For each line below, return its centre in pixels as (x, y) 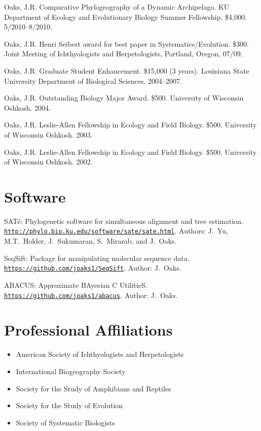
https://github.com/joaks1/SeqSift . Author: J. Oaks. (93, 268)
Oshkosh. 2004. (27, 107)
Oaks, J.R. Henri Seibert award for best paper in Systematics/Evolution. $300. (126, 43)
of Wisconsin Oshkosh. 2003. (48, 134)
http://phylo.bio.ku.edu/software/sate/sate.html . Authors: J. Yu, (116, 231)
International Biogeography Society (71, 371)
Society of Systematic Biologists (65, 422)
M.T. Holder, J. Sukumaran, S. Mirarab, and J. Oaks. (90, 241)
